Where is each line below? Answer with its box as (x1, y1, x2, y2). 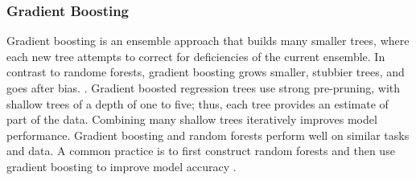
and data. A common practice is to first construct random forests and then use (6, 142, 395, 159)
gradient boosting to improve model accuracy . (6, 157, 237, 174)
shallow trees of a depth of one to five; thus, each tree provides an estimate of (6, 95, 389, 112)
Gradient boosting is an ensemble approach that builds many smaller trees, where (6, 32, 410, 49)
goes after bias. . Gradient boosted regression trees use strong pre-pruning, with (6, 80, 401, 96)
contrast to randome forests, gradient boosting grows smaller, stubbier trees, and (6, 63, 405, 80)
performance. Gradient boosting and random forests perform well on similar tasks (6, 126, 410, 143)
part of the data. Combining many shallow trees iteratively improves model (6, 111, 377, 128)
